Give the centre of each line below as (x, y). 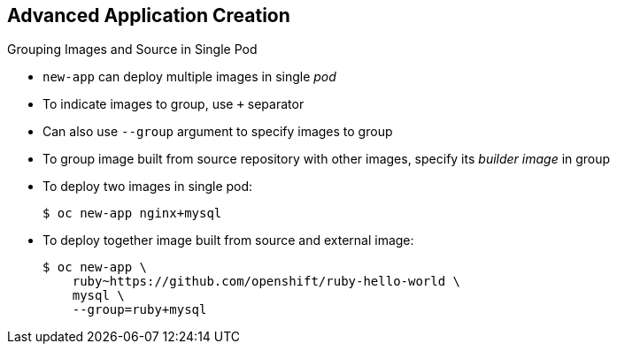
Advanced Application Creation (149, 15)
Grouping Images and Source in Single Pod (132, 50)
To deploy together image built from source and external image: (228, 240)
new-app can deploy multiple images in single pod (189, 77)
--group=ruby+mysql (139, 310)
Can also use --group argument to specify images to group (218, 132)
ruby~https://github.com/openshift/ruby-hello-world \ (266, 282)
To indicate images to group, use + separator (174, 104)
